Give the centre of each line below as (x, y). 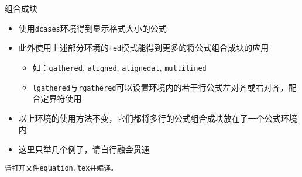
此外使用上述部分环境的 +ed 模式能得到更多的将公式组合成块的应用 (144, 48)
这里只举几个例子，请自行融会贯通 (84, 149)
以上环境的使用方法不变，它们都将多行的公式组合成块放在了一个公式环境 (158, 118)
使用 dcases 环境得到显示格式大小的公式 (92, 28)
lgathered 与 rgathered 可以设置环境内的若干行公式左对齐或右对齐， (160, 87)
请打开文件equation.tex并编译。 (61, 168)
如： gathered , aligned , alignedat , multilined (119, 67)
